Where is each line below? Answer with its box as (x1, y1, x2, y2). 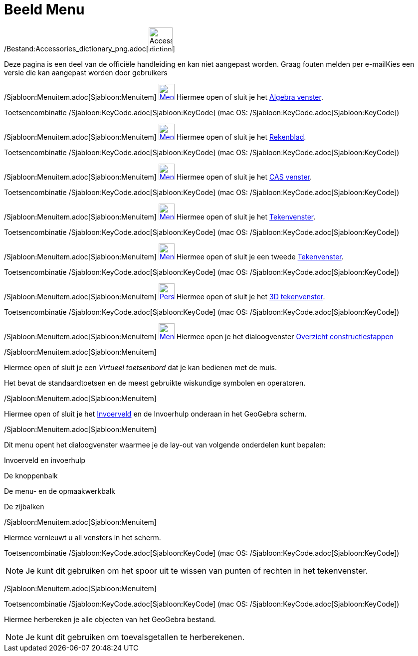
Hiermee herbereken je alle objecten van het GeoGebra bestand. (4, 615, 216, 624)
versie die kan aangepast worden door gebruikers (4, 68, 168, 77)
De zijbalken (4, 502, 44, 511)
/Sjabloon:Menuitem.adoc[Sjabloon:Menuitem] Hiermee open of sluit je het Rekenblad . (4, 132, 306, 141)
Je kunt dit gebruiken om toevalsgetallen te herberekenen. (25, 632, 245, 642)
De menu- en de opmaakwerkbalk (4, 486, 115, 495)
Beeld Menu (4, 1, 85, 18)
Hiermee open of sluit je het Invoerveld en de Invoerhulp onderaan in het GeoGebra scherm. (4, 409, 307, 418)
